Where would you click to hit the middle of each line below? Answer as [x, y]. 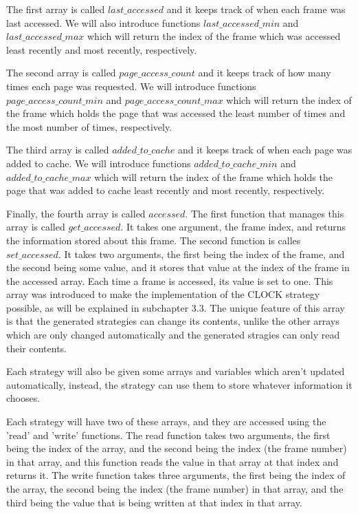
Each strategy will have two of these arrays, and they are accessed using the [166, 421]
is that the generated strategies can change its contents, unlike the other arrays [173, 321]
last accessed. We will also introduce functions [103, 22]
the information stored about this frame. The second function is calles [154, 240]
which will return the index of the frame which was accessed [214, 36]
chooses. [23, 398]
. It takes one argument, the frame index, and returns [233, 227]
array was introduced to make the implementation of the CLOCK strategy [163, 294]
